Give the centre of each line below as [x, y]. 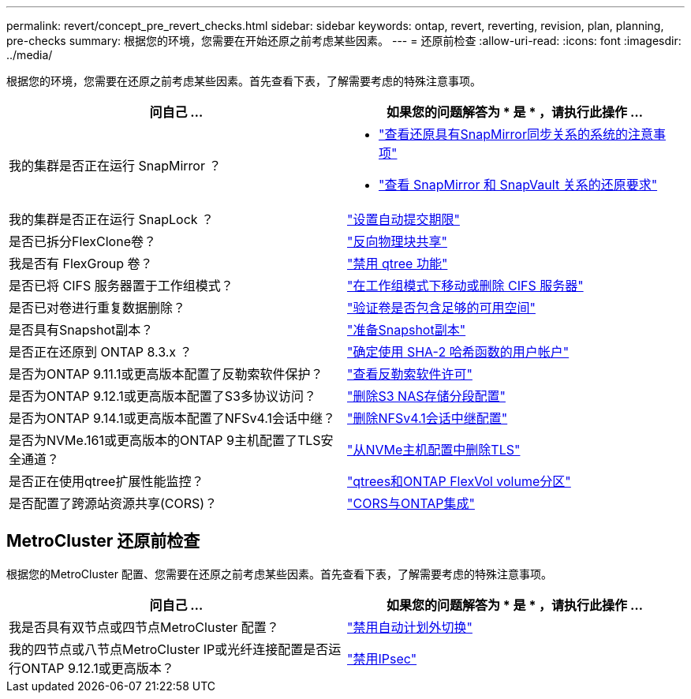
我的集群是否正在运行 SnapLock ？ [112, 219]
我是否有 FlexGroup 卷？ [81, 264]
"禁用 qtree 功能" [398, 264]
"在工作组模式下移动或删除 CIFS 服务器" [465, 286]
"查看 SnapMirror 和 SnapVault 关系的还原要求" [518, 185]
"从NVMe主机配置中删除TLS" [434, 450]
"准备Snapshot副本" [407, 330]
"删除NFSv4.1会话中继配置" [428, 418]
